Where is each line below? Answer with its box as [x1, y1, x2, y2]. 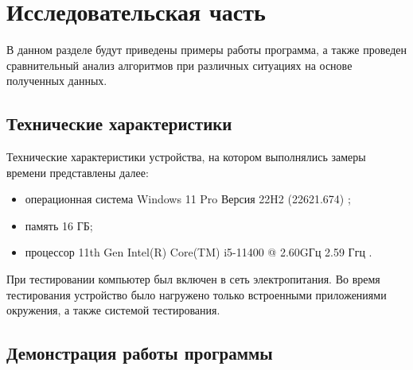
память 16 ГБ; [25, 217, 93, 233]
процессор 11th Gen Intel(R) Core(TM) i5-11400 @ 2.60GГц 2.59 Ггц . [25, 244, 372, 260]
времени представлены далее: [6, 164, 149, 180]
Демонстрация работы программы [6, 341, 273, 365]
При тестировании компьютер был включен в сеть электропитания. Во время [6, 271, 380, 287]
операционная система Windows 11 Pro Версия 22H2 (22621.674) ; [25, 191, 351, 207]
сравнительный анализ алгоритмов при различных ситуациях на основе [6, 56, 353, 73]
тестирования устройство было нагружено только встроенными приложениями [6, 286, 387, 303]
